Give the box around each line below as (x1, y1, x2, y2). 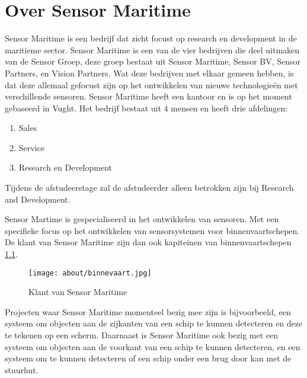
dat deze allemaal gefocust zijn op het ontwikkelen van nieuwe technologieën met (5, 78, 298, 91)
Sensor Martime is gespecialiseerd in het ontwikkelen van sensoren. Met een (5, 213, 279, 225)
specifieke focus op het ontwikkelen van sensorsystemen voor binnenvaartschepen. (5, 224, 300, 236)
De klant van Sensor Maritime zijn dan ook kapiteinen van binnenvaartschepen (5, 236, 292, 248)
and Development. (5, 193, 71, 205)
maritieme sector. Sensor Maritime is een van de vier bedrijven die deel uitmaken (5, 43, 300, 56)
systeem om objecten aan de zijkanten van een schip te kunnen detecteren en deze (5, 317, 303, 329)
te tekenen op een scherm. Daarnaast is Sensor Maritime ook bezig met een (5, 329, 279, 341)
